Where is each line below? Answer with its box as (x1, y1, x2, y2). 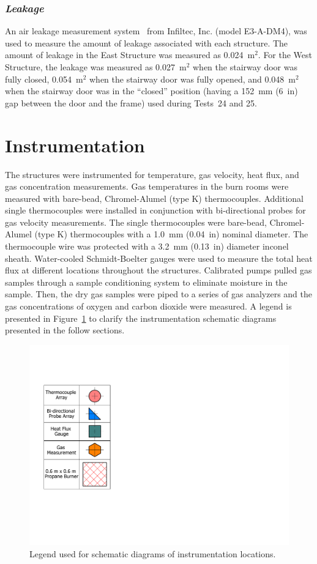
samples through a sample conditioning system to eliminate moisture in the (5, 275, 288, 288)
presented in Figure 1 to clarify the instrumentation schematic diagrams (5, 311, 277, 324)
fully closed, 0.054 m (5, 72, 83, 85)
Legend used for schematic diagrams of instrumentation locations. (29, 547, 276, 560)
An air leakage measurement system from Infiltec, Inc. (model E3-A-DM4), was (5, 24, 307, 37)
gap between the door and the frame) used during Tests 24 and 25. (5, 96, 257, 109)
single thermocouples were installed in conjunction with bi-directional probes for (5, 204, 306, 217)
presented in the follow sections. (5, 324, 125, 336)
